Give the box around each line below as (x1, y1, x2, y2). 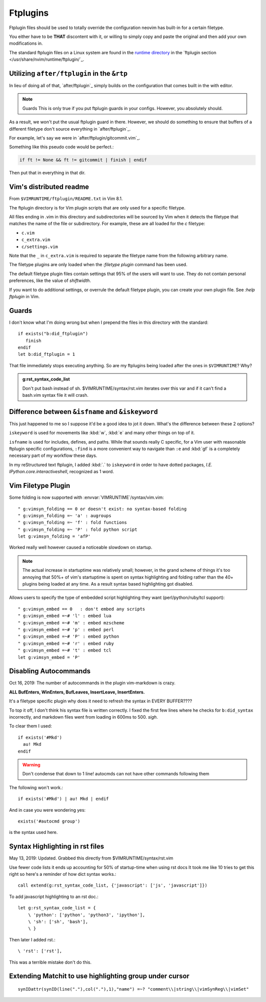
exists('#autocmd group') (18, 818, 81, 824)
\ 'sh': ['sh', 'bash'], (28, 919, 88, 924)
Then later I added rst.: (9, 936, 56, 942)
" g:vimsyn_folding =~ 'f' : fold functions (18, 520, 128, 525)
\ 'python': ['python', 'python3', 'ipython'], (28, 912, 145, 918)
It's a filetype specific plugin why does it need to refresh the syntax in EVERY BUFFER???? (9, 698, 192, 704)
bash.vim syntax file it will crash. (22, 392, 89, 398)
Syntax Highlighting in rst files (9, 842, 104, 851)
